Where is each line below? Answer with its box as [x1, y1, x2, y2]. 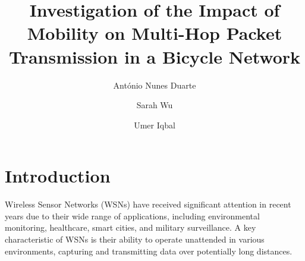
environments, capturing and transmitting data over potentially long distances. [5, 244, 293, 257]
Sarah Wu [136, 99, 173, 111]
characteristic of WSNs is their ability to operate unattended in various [5, 233, 265, 245]
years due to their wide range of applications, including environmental [5, 209, 260, 222]
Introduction [5, 163, 111, 188]
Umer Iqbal [134, 118, 175, 131]
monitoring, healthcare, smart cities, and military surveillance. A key [5, 221, 256, 234]
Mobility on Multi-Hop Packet [27, 21, 282, 45]
